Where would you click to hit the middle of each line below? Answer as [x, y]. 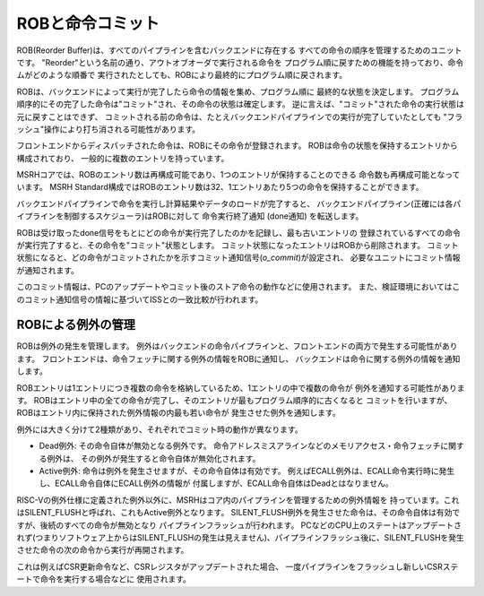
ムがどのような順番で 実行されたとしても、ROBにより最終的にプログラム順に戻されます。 [182, 75]
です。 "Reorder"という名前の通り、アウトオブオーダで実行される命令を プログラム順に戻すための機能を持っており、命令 [240, 62]
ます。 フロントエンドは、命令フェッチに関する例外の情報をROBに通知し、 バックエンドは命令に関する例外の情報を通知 [238, 358]
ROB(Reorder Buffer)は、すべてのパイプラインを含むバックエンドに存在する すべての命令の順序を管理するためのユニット [239, 50]
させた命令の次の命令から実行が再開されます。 [103, 550]
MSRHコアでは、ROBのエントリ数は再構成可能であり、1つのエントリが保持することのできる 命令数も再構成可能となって [238, 175]
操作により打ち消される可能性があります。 [122, 129]
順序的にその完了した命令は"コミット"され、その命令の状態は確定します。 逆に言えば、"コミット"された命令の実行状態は [241, 104]
